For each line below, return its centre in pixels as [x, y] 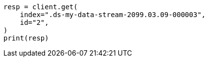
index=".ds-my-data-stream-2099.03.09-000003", [113, 15]
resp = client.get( [41, 7]
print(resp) [26, 38]
